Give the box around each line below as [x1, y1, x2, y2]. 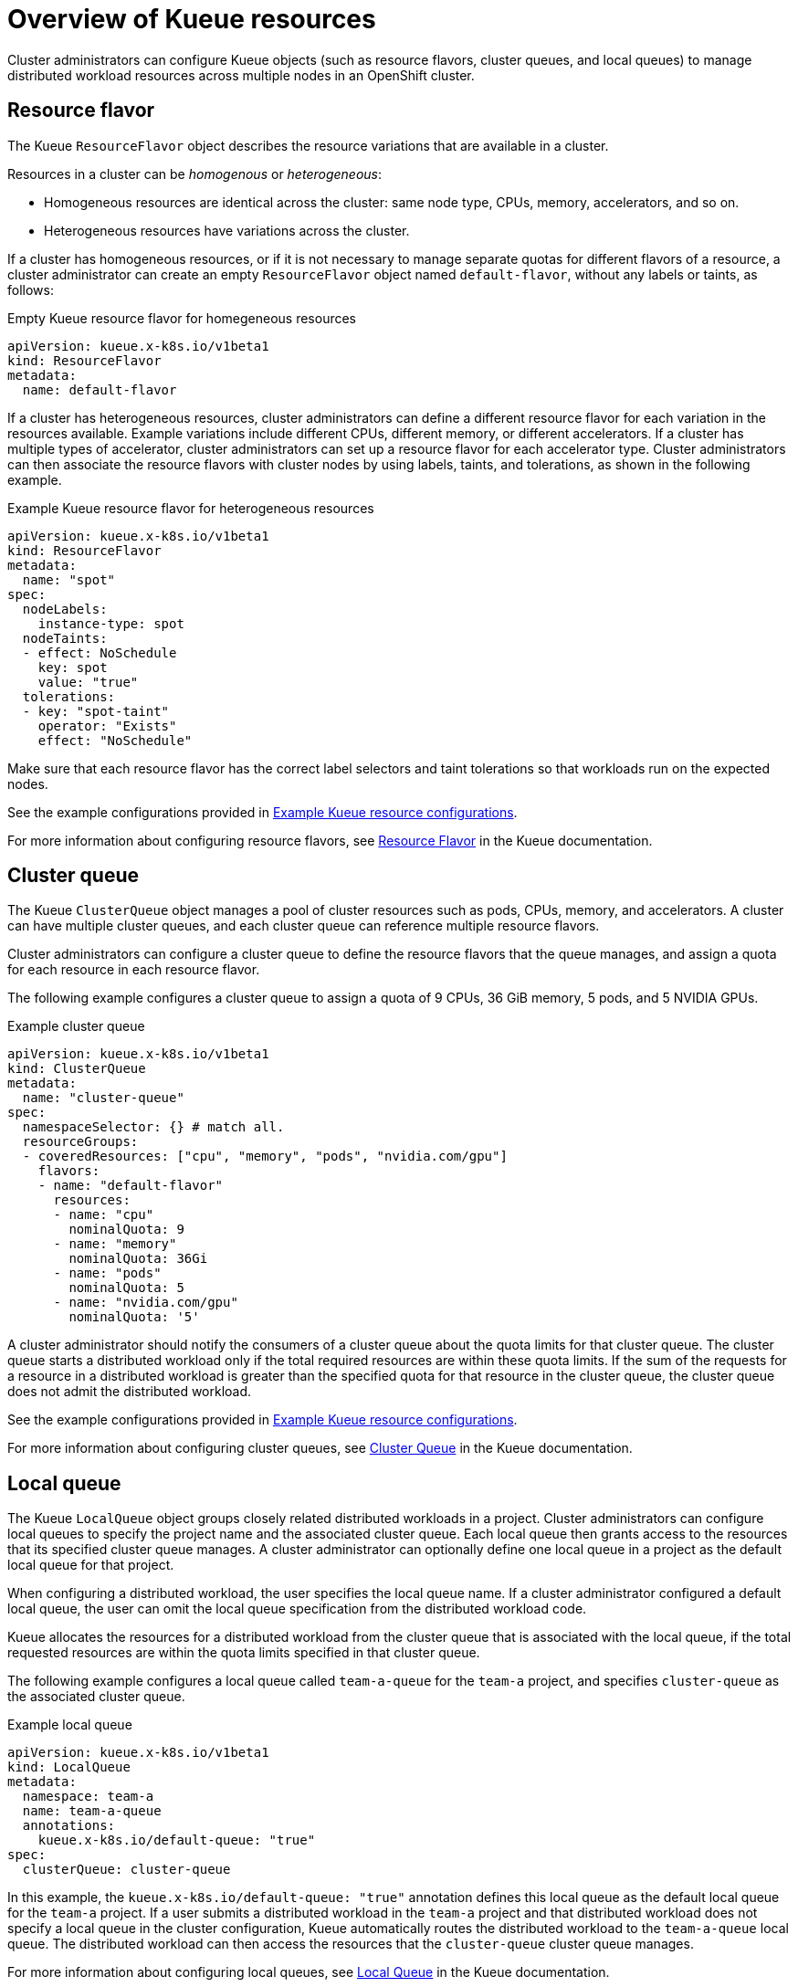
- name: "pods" [53, 1266, 162, 1281]
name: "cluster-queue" [22, 1090, 184, 1106]
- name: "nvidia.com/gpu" [53, 1295, 238, 1310]
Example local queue [7, 1717, 132, 1733]
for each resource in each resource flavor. [7, 962, 260, 978]
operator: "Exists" [37, 718, 177, 733]
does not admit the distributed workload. [7, 1383, 252, 1400]
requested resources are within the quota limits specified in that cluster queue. [7, 1645, 480, 1661]
